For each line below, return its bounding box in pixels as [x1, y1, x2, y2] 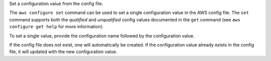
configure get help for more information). [9, 24, 104, 30]
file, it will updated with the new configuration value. [9, 49, 117, 55]
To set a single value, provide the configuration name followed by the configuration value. [9, 33, 195, 39]
